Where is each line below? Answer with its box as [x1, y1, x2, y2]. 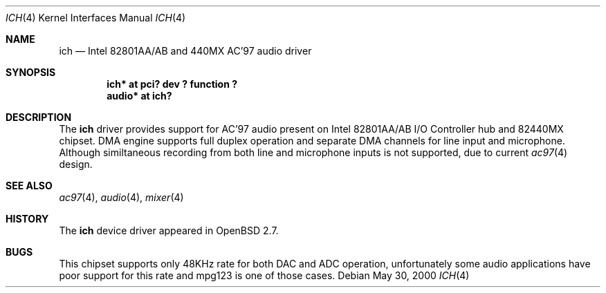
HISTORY [6, 213, 49, 225]
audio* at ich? [107, 90, 172, 102]
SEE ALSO [6, 180, 53, 191]
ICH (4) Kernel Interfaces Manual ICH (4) [6, 12, 186, 23]
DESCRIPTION [6, 111, 72, 123]
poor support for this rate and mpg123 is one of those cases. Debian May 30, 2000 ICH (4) [59, 270, 470, 281]
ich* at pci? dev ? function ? [107, 78, 238, 90]
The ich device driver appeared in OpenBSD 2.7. [59, 225, 279, 236]
